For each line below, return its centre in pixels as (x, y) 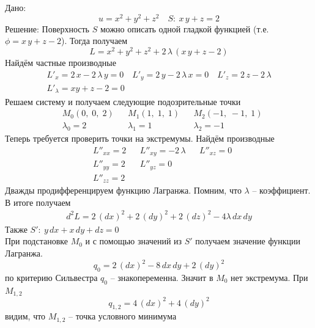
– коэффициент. (281, 190)
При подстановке (36, 241)
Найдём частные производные (61, 62)
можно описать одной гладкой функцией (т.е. (184, 28)
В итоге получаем (38, 202)
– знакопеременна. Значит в (162, 277)
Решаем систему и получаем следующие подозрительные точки (123, 101)
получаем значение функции (248, 241)
